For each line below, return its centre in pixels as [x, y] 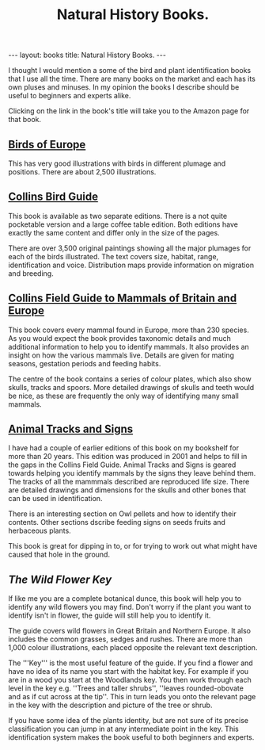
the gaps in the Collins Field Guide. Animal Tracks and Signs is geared [122, 465]
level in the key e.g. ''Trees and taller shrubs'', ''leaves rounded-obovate [126, 688]
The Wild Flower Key [60, 579]
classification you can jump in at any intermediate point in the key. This [123, 729]
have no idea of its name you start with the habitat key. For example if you [129, 672]
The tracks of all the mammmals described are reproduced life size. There [129, 482]
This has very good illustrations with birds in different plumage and [117, 163]
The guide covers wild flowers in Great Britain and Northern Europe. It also [130, 631]
